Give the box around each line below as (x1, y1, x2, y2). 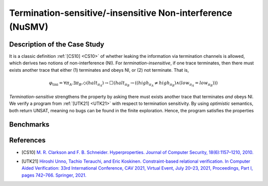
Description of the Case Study (9, 40, 104, 48)
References (9, 136, 46, 144)
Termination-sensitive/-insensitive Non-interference (9, 7, 233, 18)
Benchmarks (9, 120, 50, 129)
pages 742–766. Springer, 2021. (21, 172, 87, 178)
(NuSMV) (9, 21, 49, 32)
